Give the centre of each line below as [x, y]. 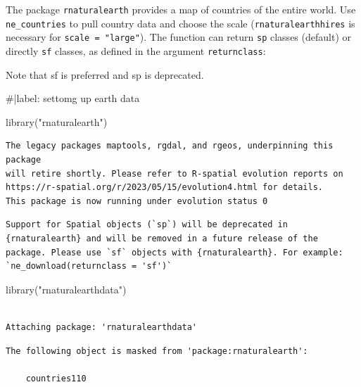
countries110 [56, 378]
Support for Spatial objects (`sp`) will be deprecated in [147, 225]
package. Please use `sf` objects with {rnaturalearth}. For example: [175, 252]
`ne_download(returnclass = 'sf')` [89, 266]
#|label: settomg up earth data [73, 98]
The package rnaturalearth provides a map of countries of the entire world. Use [181, 9]
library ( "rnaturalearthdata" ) [66, 289]
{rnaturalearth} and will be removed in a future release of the [162, 238]
